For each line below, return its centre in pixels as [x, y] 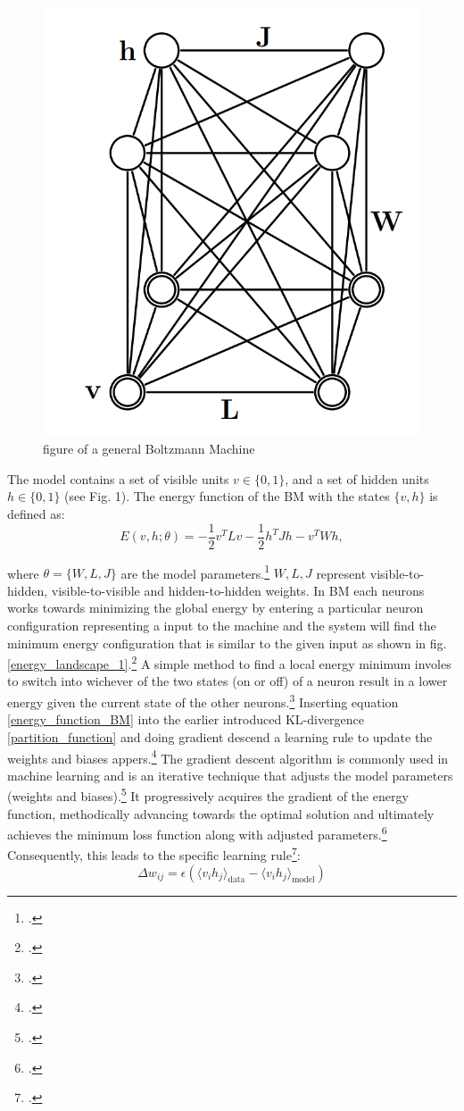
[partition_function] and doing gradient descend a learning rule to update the [220, 736]
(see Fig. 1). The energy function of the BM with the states [227, 496]
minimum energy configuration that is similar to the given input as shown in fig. [227, 643]
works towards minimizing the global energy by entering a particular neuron [215, 608]
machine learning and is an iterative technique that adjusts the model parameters [230, 775]
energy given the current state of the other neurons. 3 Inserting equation [203, 701]
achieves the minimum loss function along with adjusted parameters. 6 [197, 833]
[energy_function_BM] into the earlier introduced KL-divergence [186, 719]
